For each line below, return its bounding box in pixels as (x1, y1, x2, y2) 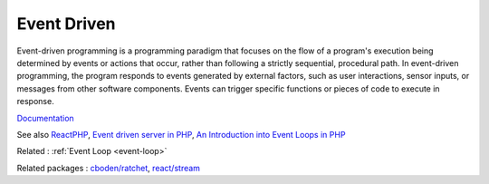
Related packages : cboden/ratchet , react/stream (16, 162, 201, 173)
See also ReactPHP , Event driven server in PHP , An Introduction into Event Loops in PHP (16, 129, 346, 140)
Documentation (16, 112, 74, 123)
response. (16, 96, 54, 107)
